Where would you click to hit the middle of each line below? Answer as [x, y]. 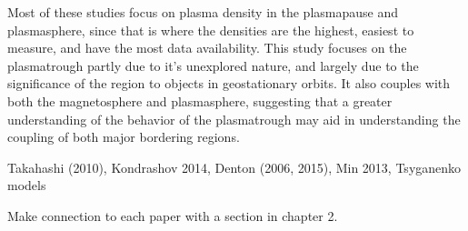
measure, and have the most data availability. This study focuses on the [207, 48]
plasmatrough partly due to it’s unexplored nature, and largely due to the [213, 65]
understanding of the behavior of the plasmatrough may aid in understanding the [234, 119]
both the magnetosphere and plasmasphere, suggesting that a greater [200, 100]
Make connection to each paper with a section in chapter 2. [173, 215]
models [27, 185]
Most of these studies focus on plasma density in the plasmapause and [203, 12]
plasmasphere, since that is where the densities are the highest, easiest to [211, 30]
